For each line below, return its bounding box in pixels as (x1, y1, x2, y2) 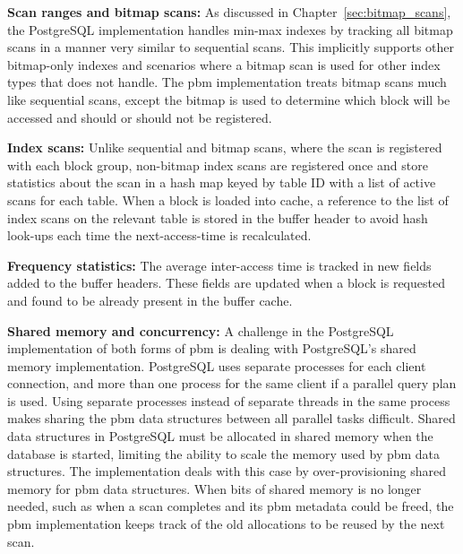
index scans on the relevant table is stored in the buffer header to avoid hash (7, 208, 428, 227)
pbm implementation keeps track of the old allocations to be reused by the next (7, 515, 445, 533)
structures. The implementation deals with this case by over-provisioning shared (7, 462, 446, 480)
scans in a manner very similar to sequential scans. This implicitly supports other (7, 38, 455, 56)
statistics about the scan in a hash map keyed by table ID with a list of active (7, 173, 436, 192)
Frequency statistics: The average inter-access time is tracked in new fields (7, 255, 432, 274)
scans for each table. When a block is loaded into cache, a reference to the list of (7, 190, 449, 209)
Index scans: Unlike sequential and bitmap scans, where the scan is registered (7, 138, 442, 157)
